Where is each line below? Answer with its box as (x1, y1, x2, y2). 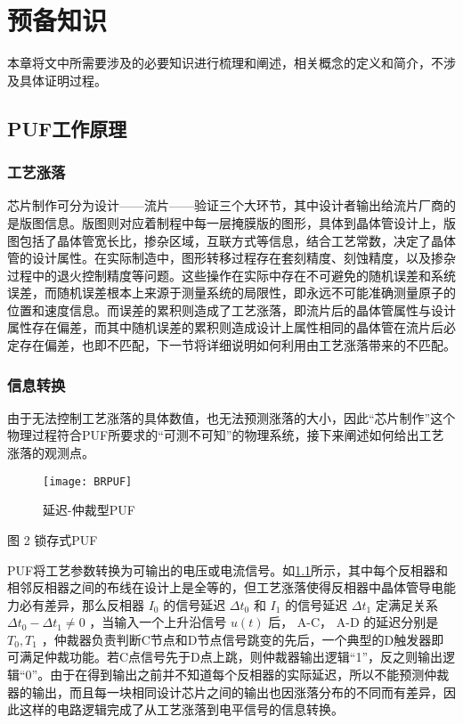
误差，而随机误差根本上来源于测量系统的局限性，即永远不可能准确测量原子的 (7, 283, 456, 302)
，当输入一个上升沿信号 (89, 613, 227, 631)
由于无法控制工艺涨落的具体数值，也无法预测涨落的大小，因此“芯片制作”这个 (7, 408, 456, 427)
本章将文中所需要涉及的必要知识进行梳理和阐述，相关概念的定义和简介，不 (7, 53, 443, 72)
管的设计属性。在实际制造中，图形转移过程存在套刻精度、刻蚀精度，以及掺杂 (7, 248, 456, 267)
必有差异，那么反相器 (19, 595, 144, 614)
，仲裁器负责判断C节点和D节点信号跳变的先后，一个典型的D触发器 (41, 630, 432, 648)
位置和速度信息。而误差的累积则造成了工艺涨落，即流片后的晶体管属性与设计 (7, 300, 456, 319)
